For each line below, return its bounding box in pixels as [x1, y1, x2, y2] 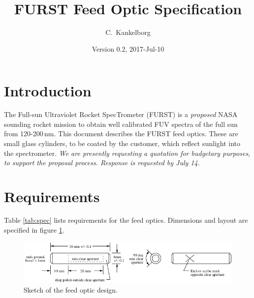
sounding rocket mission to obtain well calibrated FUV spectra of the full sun [4, 119, 238, 129]
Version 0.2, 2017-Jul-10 [92, 43, 164, 54]
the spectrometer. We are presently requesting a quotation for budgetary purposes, [4, 148, 251, 158]
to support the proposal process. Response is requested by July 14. [4, 157, 200, 168]
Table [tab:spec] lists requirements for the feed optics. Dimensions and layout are [4, 214, 248, 225]
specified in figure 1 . [4, 224, 64, 235]
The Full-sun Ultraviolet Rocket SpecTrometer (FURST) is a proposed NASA [4, 109, 238, 119]
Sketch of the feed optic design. [24, 285, 118, 295]
